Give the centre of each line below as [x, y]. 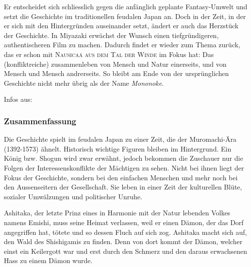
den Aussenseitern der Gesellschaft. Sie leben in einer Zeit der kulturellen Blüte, [123, 187]
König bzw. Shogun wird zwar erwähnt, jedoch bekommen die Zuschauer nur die [124, 158]
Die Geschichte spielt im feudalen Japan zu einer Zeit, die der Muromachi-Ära [120, 139]
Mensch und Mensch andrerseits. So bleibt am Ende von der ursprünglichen [117, 73]
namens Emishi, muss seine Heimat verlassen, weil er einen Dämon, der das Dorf [124, 222]
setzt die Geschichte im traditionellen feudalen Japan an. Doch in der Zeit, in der [125, 16]
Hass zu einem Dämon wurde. [48, 260]
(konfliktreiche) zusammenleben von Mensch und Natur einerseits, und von [115, 64]
